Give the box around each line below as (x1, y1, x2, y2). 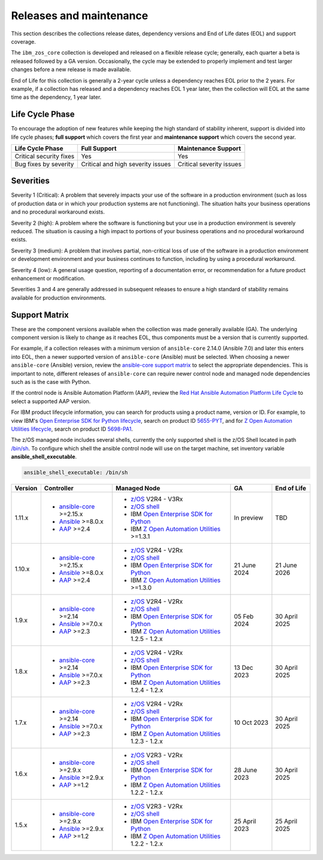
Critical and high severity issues (81, 160, 172, 168)
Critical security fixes (14, 152, 75, 160)
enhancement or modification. (11, 275, 86, 282)
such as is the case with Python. (11, 379, 91, 386)
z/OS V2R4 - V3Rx (130, 495, 183, 504)
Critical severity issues (177, 160, 242, 168)
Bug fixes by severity (14, 160, 74, 168)
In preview (234, 514, 263, 522)
